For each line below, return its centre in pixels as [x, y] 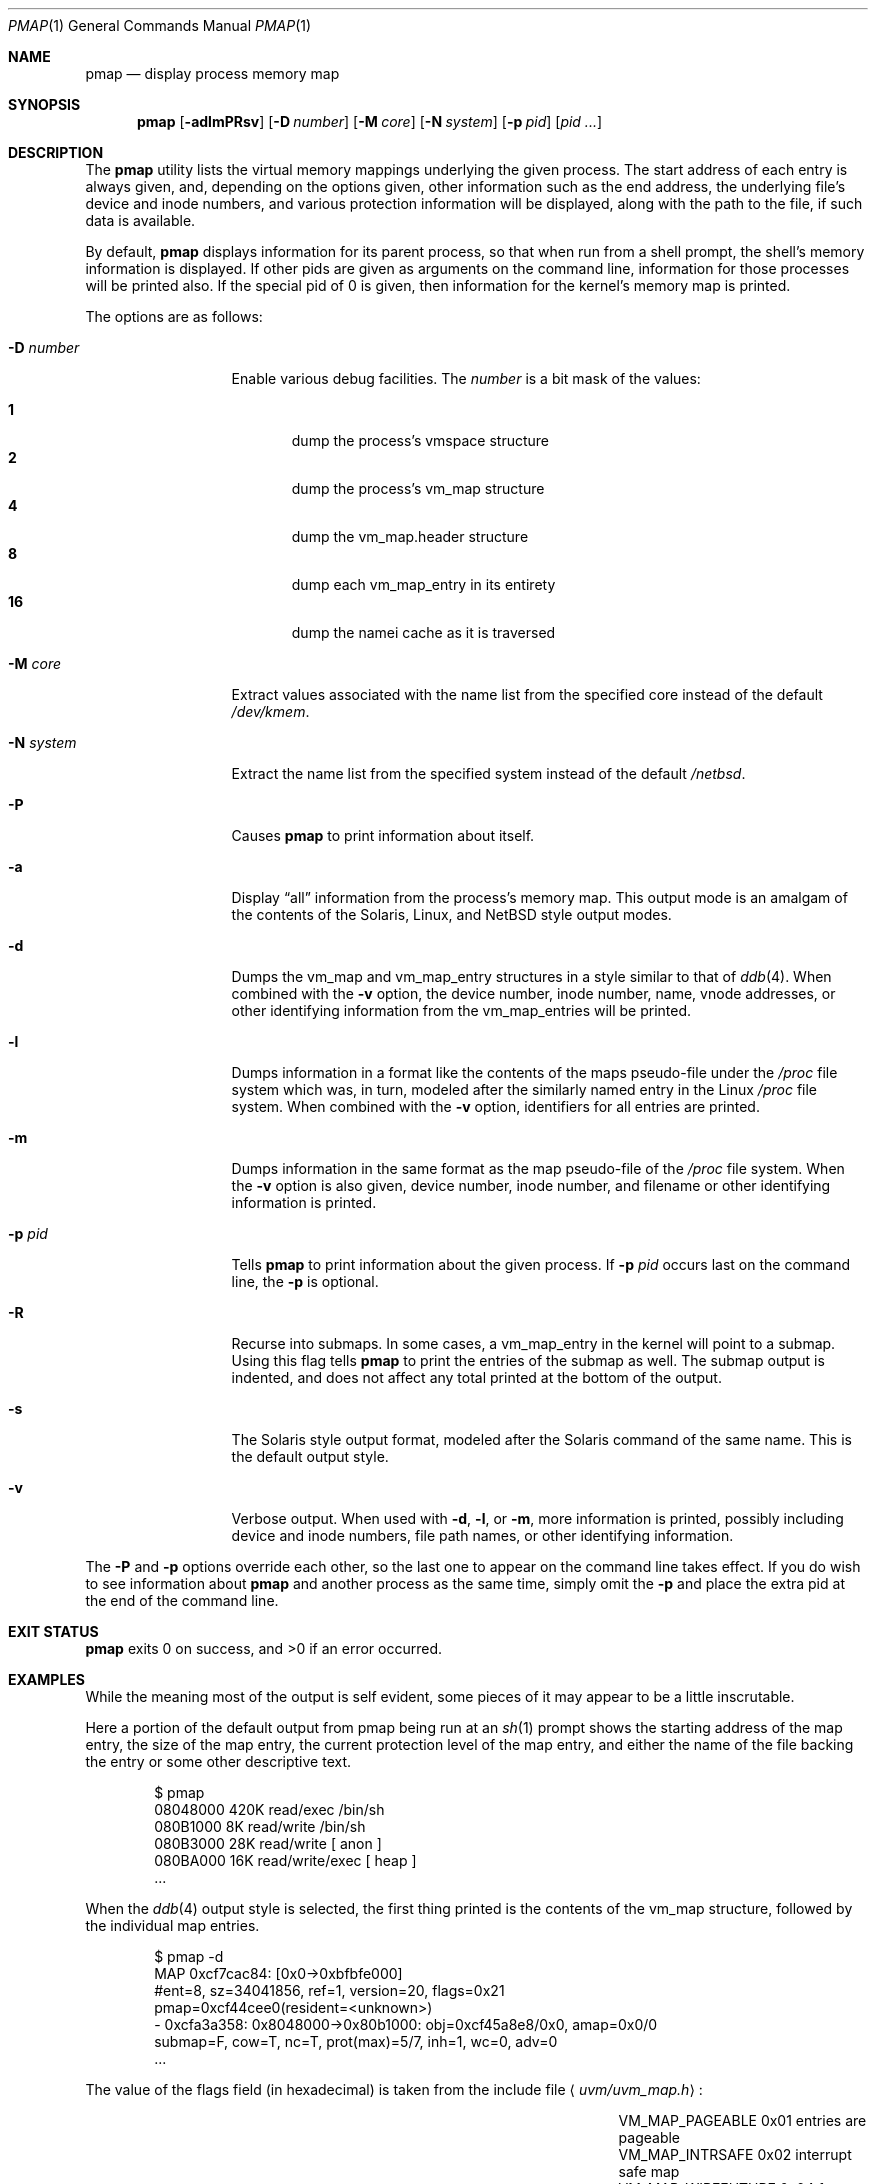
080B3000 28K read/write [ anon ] [268, 1843]
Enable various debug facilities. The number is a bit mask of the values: [466, 378]
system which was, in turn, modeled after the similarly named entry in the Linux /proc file [524, 1089]
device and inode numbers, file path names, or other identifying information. [482, 1535]
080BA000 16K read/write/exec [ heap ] [285, 1860]
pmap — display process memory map [212, 73]
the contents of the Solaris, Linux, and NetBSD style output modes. [451, 914]
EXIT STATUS [53, 1631]
